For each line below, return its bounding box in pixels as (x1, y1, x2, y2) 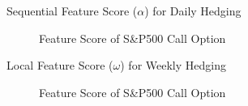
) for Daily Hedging (144, 2, 242, 19)
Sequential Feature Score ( (6, 2, 138, 19)
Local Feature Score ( (6, 57, 113, 74)
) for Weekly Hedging (120, 57, 226, 74)
